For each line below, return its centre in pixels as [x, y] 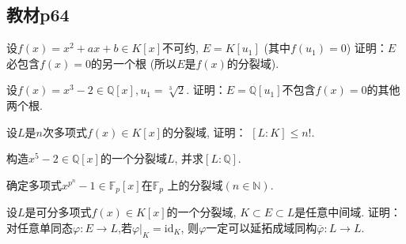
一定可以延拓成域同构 [262, 227]
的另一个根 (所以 [134, 63]
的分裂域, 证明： [204, 131]
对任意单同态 [40, 227]
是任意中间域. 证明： [348, 212]
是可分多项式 [58, 212]
